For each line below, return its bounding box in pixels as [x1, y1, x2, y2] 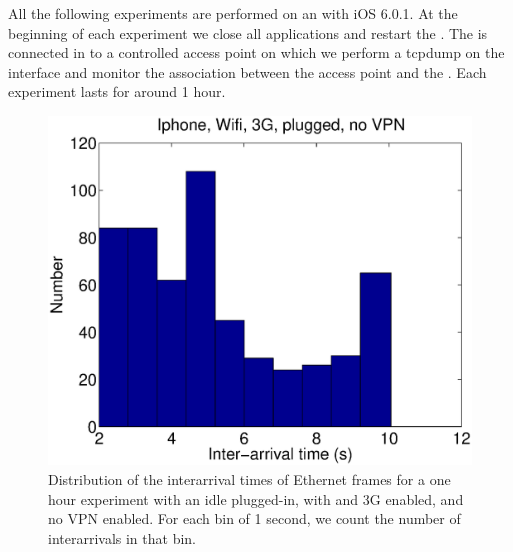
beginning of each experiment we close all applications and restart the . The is [8, 22, 488, 43]
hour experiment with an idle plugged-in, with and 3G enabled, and [48, 488, 464, 509]
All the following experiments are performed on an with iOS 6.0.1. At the [8, 3, 458, 23]
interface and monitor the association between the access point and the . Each [8, 61, 487, 82]
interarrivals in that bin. [48, 527, 197, 548]
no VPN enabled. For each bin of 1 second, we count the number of [48, 508, 461, 529]
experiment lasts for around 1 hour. [8, 81, 226, 102]
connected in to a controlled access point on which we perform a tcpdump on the [8, 42, 505, 63]
